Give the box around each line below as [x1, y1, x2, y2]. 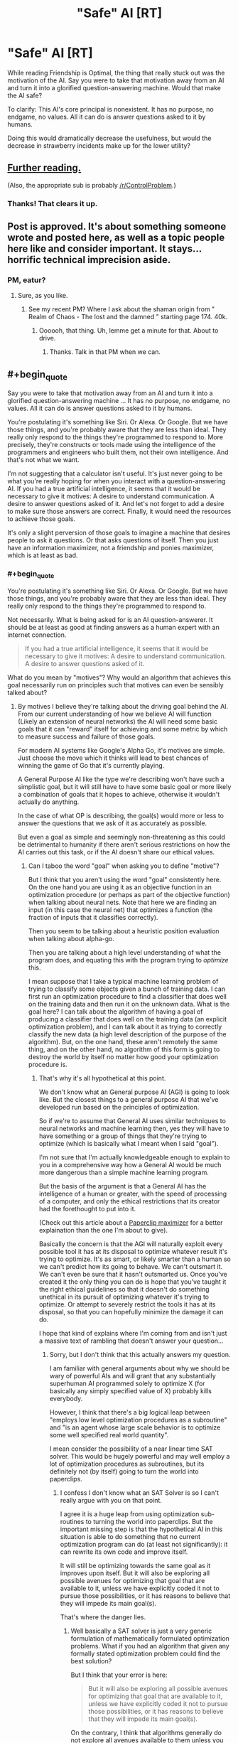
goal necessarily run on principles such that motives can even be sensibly [7, 680, 224, 689]
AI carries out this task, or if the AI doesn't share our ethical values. [17, 847, 215, 856]
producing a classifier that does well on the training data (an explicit [28, 1014, 227, 1023]
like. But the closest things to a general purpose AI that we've [38, 1095, 219, 1103]
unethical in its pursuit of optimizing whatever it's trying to [38, 1292, 210, 1301]
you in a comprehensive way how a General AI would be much [38, 1160, 222, 1169]
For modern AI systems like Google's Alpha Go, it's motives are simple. [17, 746, 225, 754]
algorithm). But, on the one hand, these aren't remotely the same [28, 1037, 218, 1046]
